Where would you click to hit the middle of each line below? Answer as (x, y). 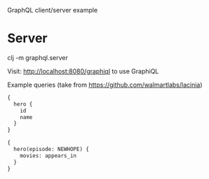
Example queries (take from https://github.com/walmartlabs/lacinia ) (105, 85)
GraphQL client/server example (53, 10)
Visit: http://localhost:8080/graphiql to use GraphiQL (83, 71)
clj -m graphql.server (38, 57)
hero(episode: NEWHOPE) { (52, 150)
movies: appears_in (48, 156)
